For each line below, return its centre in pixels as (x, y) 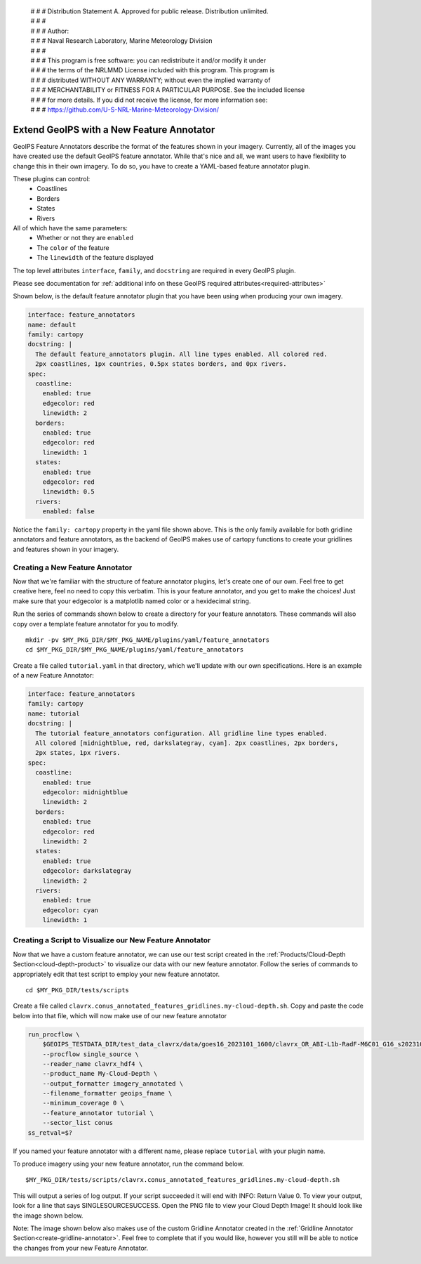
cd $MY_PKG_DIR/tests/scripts (78, 990)
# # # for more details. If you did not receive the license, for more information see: (149, 100)
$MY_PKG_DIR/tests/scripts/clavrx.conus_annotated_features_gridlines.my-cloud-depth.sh (183, 1180)
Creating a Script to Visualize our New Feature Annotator (112, 940)
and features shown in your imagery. (66, 549)
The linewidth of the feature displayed (95, 258)
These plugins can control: (52, 178)
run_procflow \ (54, 1034)
